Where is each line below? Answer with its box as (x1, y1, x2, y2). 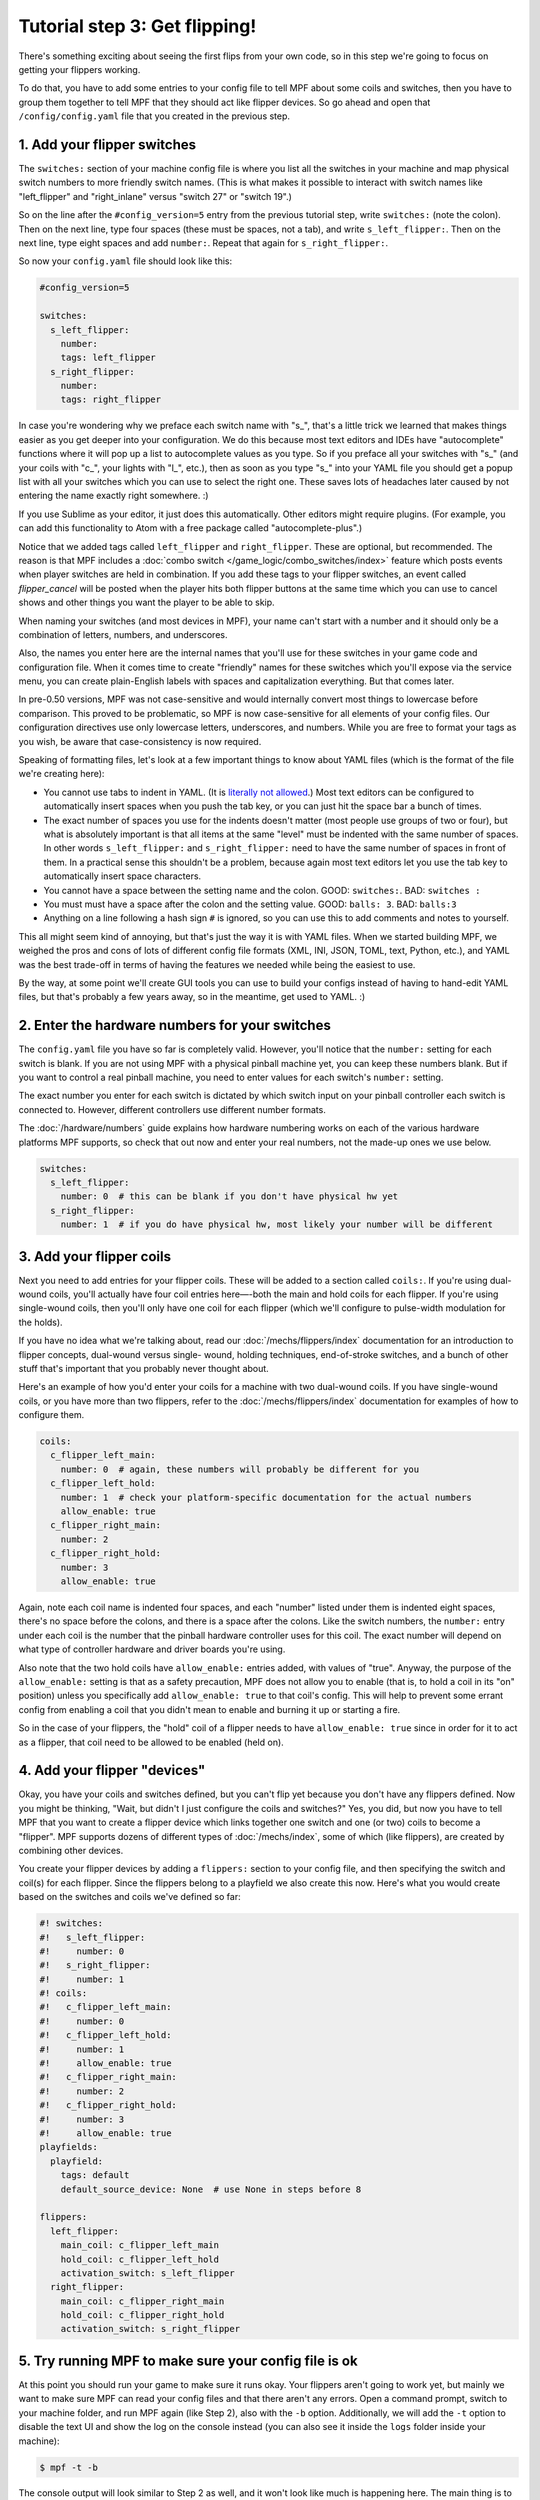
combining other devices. (18, 1844, 124, 1856)
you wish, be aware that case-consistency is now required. (18, 735, 262, 747)
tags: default (60, 2170, 130, 2181)
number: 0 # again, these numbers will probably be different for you (60, 1463, 420, 1475)
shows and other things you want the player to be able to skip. (18, 596, 275, 609)
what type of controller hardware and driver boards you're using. (18, 1643, 286, 1655)
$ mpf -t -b (39, 2461, 99, 2473)
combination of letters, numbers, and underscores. (18, 628, 228, 640)
